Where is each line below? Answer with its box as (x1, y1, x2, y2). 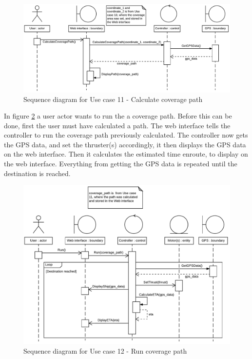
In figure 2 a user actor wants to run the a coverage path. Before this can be (4, 110, 232, 120)
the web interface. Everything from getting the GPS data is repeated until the (4, 158, 237, 168)
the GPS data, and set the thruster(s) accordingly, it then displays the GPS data (4, 139, 246, 149)
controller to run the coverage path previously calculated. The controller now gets (4, 130, 248, 140)
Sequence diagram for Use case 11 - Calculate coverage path (23, 94, 203, 104)
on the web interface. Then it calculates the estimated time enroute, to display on (4, 149, 248, 159)
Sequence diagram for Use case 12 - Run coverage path (23, 345, 187, 356)
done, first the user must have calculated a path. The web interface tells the (4, 120, 231, 130)
